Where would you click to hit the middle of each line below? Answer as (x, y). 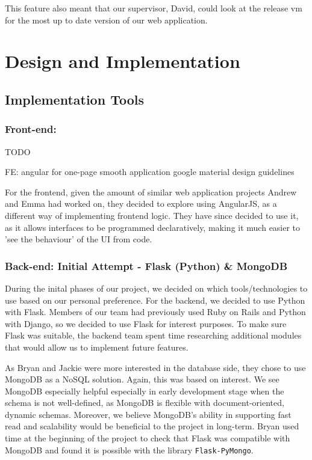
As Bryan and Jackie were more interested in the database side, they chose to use (155, 367)
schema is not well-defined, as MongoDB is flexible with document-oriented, (145, 403)
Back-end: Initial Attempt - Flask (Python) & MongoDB (146, 265)
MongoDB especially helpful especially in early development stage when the (145, 391)
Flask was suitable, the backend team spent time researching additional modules (153, 335)
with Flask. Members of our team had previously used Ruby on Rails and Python (155, 312)
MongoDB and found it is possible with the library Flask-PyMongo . (129, 449)
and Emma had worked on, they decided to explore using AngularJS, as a (141, 204)
